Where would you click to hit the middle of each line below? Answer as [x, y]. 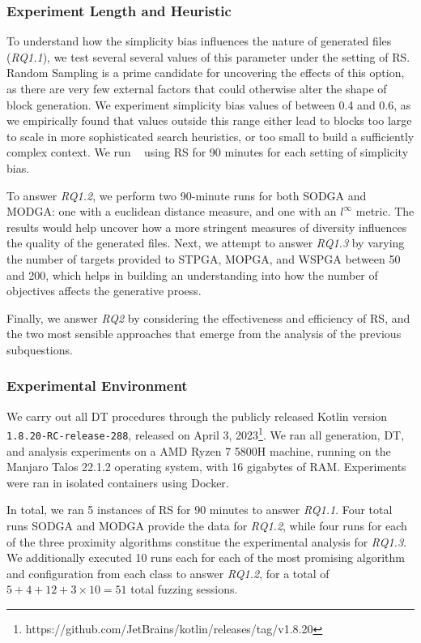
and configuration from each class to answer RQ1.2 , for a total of [168, 573]
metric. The [385, 211]
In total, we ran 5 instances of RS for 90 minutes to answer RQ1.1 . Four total [200, 510]
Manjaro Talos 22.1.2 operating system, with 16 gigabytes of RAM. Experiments [206, 467]
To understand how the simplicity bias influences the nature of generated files [199, 41]
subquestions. [40, 349]
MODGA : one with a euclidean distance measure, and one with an [172, 211]
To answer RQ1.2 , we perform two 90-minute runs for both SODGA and [187, 195]
